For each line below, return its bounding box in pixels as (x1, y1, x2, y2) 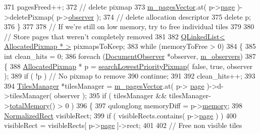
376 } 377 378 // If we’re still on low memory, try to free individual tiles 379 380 (4, 21, 254, 32)
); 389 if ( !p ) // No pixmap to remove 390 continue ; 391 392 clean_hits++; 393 (4, 71, 255, 81)
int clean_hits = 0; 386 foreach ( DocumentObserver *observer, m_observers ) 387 (4, 50, 256, 61)
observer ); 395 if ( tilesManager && (54, 90, 167, 101)
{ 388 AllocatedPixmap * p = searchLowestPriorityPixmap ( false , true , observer (4, 60, 253, 71)
